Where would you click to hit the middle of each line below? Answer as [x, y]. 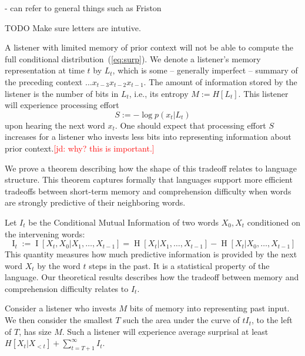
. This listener [263, 93]
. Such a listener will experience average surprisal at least [165, 331]
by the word [59, 265]
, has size [35, 331]
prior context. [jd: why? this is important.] [80, 148]
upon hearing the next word [55, 125]
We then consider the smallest [59, 320]
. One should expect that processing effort [190, 125]
